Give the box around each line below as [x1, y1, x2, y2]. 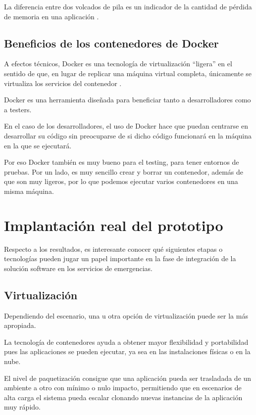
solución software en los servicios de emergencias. [4, 263, 153, 273]
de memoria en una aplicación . [4, 11, 99, 21]
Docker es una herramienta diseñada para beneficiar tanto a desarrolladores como [4, 94, 251, 105]
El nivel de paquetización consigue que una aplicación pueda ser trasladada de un [4, 372, 252, 383]
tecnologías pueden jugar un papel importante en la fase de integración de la [4, 253, 236, 264]
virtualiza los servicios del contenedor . [4, 78, 122, 88]
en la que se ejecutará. [4, 140, 72, 150]
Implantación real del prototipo [4, 215, 223, 235]
